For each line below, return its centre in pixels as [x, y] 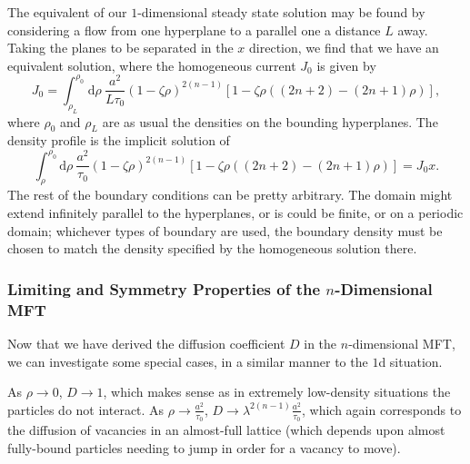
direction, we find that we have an [344, 48]
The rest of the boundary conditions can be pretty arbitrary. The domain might [230, 195]
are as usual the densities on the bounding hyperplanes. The [270, 121]
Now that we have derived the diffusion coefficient [146, 343]
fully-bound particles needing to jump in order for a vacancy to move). [204, 447]
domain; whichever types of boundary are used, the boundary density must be [225, 230]
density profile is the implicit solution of [119, 140]
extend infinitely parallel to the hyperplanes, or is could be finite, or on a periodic [235, 212]
